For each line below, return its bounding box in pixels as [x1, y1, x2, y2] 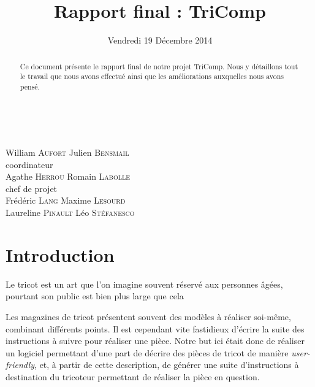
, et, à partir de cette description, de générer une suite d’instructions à [34, 358, 299, 371]
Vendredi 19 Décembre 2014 [107, 34, 213, 47]
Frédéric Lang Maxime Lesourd [6, 194, 126, 207]
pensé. [20, 81, 40, 91]
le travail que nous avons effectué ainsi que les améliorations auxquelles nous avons [20, 71, 284, 82]
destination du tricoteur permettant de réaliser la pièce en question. [6, 370, 260, 383]
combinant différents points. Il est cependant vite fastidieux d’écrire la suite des [6, 322, 305, 335]
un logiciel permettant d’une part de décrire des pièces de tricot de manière [6, 346, 289, 359]
